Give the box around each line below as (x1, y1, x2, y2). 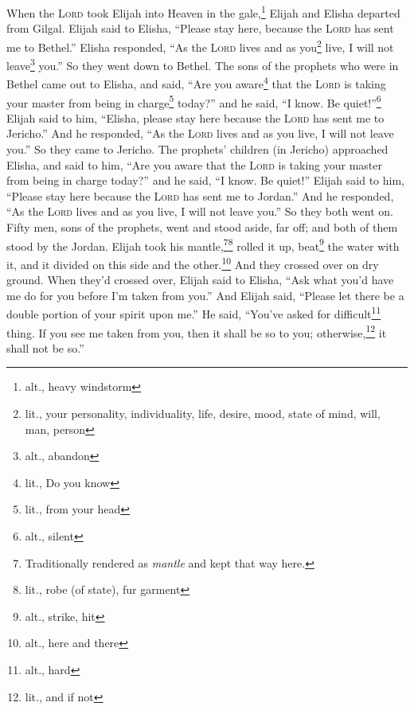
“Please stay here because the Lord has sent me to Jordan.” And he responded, (6, 187, 394, 204)
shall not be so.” (6, 339, 84, 356)
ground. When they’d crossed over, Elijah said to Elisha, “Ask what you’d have (6, 271, 394, 288)
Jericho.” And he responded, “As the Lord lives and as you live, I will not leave (6, 125, 394, 142)
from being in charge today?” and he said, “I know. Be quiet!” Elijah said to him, (6, 172, 404, 189)
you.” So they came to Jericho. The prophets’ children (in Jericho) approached (6, 141, 389, 158)
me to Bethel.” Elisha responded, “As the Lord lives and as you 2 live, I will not (6, 36, 394, 55)
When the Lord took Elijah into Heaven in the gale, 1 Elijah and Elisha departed (6, 2, 400, 21)
